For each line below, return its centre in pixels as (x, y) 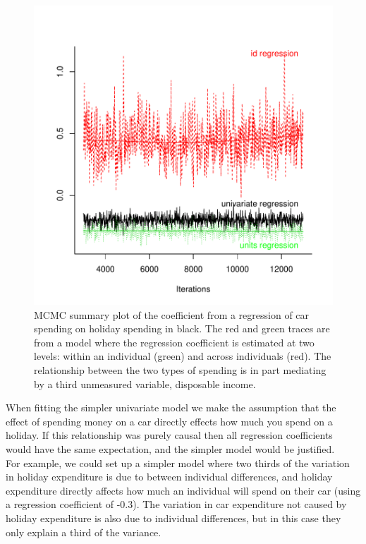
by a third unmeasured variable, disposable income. (145, 383)
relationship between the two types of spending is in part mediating (180, 369)
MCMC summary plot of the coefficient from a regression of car (172, 314)
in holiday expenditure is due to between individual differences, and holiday (169, 477)
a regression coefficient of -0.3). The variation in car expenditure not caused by (176, 504)
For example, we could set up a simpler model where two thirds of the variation (178, 463)
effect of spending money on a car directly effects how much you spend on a (169, 421)
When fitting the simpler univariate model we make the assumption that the (171, 407)
